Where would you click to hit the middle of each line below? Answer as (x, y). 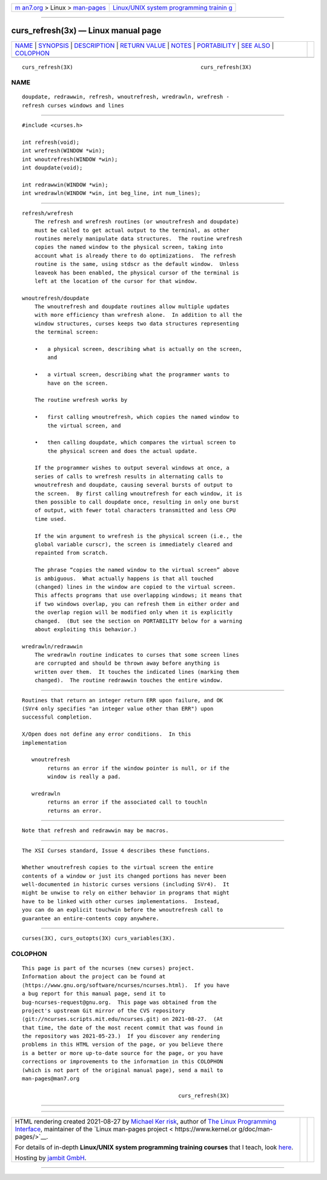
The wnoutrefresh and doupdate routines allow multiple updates (132, 307)
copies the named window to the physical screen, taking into (129, 247)
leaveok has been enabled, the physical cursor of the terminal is (137, 273)
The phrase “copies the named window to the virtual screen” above (137, 570)
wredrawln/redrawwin (52, 646)
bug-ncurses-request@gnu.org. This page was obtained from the (120, 1002)
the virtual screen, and (84, 426)
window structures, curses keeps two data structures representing (137, 324)
